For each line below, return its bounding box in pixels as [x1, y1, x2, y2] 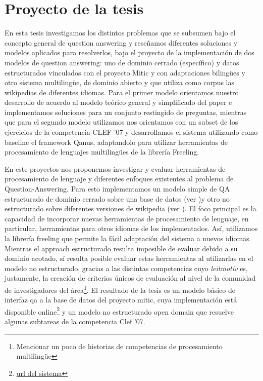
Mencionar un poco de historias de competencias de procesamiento [16, 340, 223, 351]
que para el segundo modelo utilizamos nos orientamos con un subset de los [5, 117, 238, 127]
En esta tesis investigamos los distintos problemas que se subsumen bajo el [5, 27, 236, 38]
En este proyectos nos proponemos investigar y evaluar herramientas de [5, 163, 226, 174]
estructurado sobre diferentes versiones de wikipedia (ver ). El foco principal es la [5, 203, 256, 214]
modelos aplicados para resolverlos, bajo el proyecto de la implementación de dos [5, 47, 254, 58]
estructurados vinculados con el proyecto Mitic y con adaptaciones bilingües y [5, 67, 245, 78]
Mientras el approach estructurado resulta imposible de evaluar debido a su [5, 243, 238, 253]
